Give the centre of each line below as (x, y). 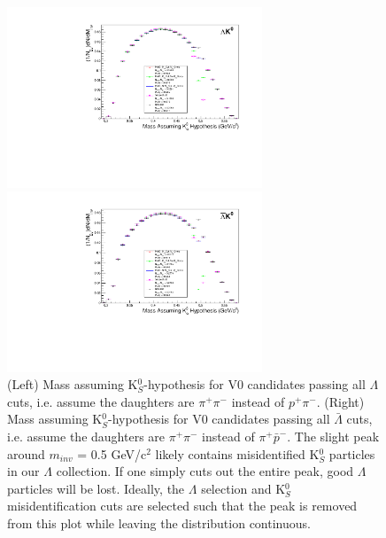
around (26, 453)
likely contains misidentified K (237, 453)
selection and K (243, 488)
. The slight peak (333, 437)
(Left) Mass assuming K (73, 384)
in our (23, 471)
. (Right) (340, 401)
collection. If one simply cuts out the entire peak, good (205, 471)
